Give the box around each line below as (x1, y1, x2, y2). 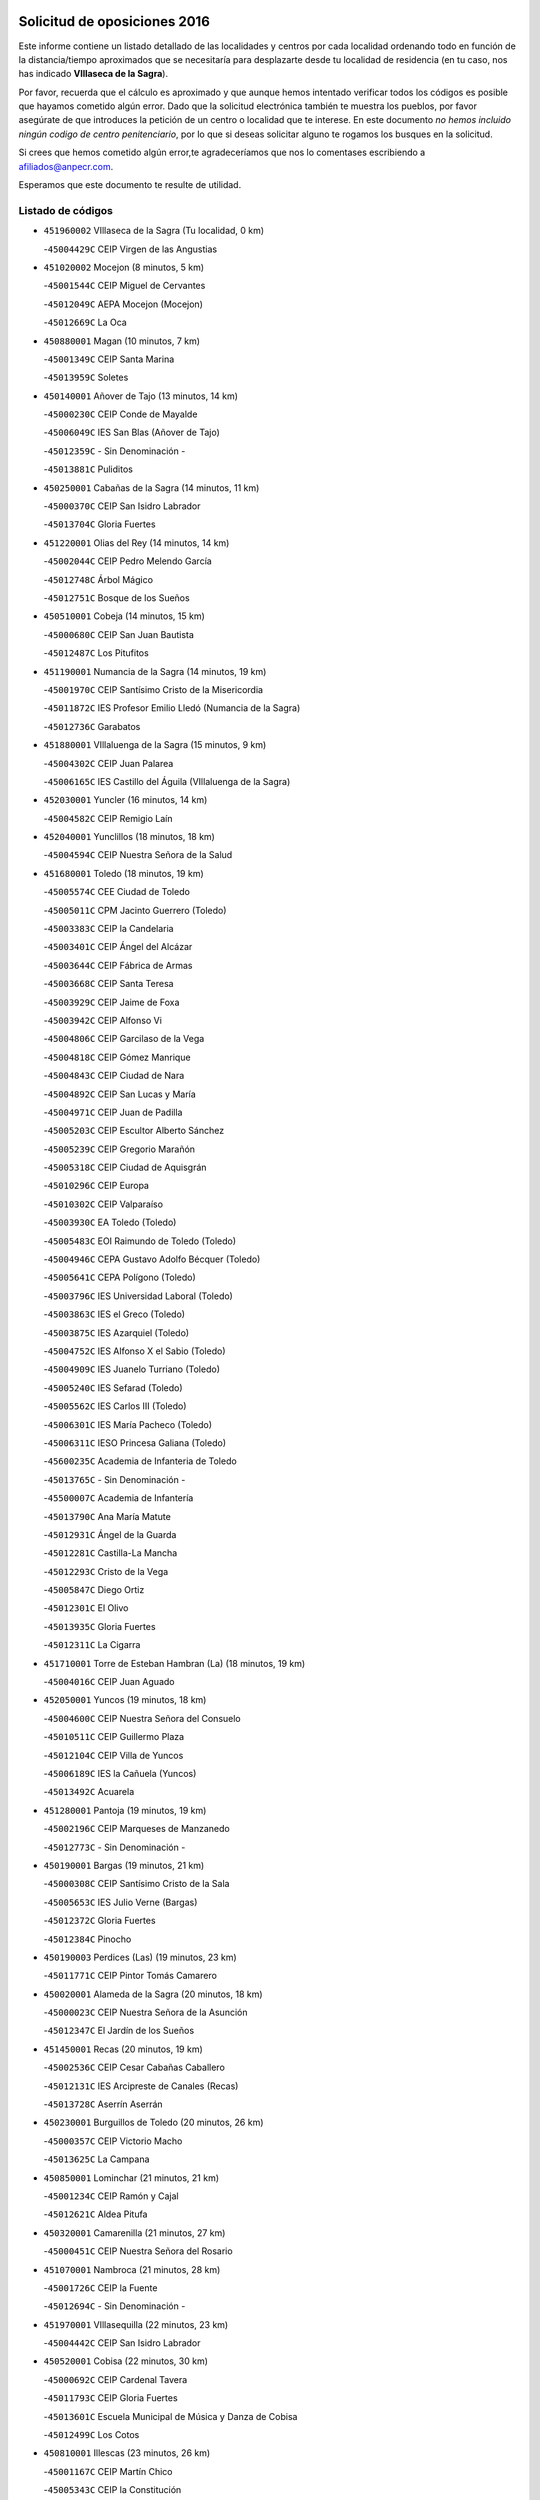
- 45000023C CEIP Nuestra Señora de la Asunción (43, 2006, 248, 2019)
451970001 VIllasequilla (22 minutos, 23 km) (43, 2318, 229, 2330)
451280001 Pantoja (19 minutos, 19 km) (43, 1804, 207, 1816)
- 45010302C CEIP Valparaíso (43, 1198, 164, 1210)
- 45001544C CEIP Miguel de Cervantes (43, 280, 206, 292)
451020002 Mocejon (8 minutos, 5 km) (43, 261, 205, 273)
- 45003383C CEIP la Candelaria (43, 923, 174, 935)
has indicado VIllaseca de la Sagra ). (18, 68, 169, 80)
